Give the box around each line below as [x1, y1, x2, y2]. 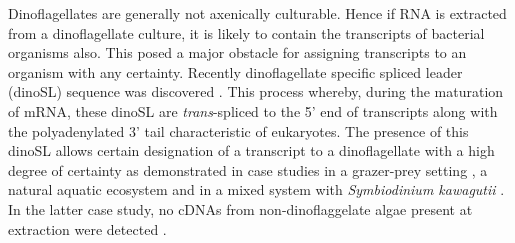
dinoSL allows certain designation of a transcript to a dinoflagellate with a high [8, 140, 495, 161]
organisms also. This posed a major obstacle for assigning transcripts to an [8, 42, 467, 63]
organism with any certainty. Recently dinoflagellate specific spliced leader [8, 61, 463, 82]
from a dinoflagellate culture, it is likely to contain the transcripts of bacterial [8, 22, 485, 43]
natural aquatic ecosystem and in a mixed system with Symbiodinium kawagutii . [8, 179, 505, 200]
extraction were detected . [8, 218, 167, 239]
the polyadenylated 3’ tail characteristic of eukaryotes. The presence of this [8, 120, 469, 141]
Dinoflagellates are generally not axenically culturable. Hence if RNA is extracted [8, 3, 507, 23]
